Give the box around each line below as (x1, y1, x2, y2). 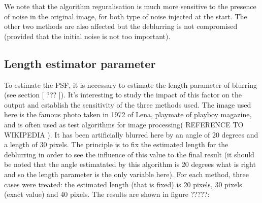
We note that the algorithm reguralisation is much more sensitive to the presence (4, 1, 256, 11)
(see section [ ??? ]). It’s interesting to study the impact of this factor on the (4, 89, 242, 100)
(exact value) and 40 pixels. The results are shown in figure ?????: (4, 189, 210, 199)
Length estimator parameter (4, 55, 156, 71)
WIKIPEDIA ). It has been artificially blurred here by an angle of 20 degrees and (4, 129, 258, 140)
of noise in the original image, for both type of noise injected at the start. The (4, 11, 247, 21)
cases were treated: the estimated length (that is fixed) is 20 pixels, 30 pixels (4, 179, 242, 189)
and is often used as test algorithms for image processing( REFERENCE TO (4, 119, 244, 129)
